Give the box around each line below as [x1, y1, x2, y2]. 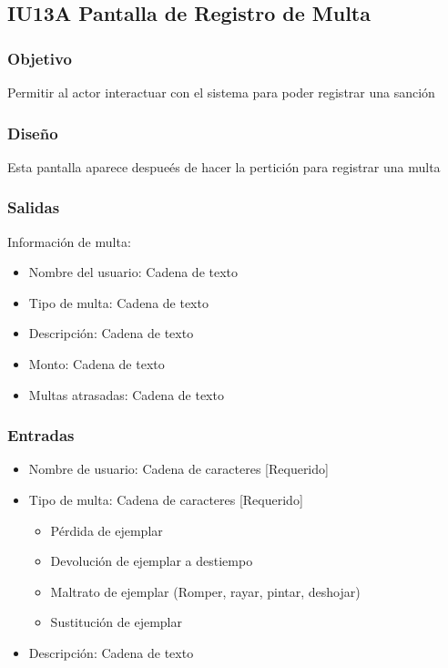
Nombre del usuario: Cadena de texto [28, 262, 239, 282]
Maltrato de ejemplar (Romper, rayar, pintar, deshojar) [50, 581, 361, 601]
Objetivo [7, 46, 72, 69]
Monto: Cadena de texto [28, 355, 165, 373]
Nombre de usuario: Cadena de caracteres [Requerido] [28, 459, 329, 478]
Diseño [7, 121, 58, 144]
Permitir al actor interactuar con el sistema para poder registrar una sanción [7, 83, 435, 101]
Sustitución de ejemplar [50, 612, 183, 632]
